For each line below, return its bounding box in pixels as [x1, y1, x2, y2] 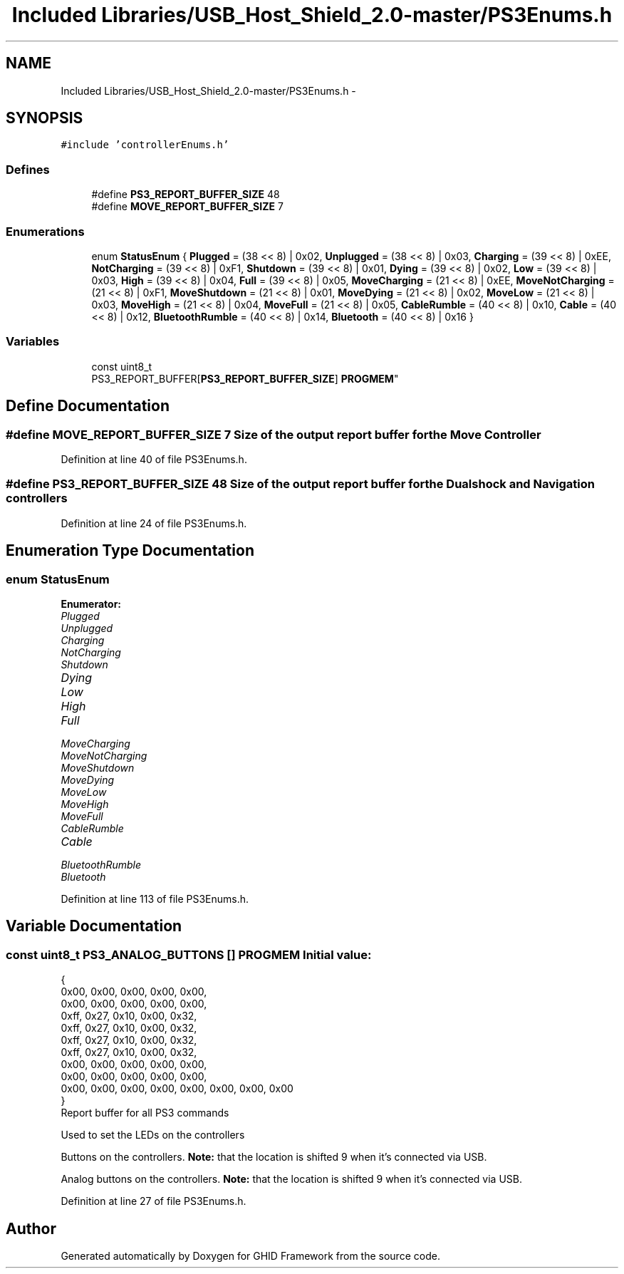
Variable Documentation [6, 917, 182, 936]
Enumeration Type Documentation [6, 542, 254, 560]
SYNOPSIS [6, 109, 83, 128]
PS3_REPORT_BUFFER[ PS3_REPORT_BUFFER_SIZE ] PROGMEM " [91, 372, 399, 385]
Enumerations [6, 224, 85, 239]
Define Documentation [6, 397, 170, 415]
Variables [6, 334, 60, 349]
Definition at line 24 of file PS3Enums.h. [61, 517, 247, 529]
